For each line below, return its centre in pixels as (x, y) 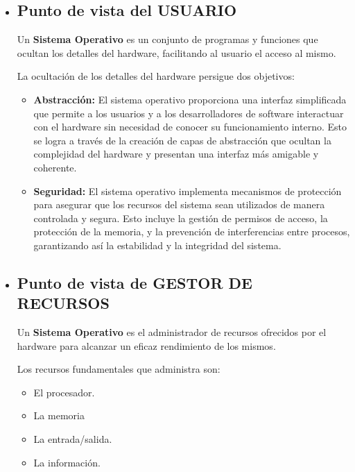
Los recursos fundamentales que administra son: (119, 369)
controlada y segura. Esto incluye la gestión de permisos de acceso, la (181, 218)
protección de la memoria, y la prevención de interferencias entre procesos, (192, 231)
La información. (67, 462)
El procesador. (64, 392)
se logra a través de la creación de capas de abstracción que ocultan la (182, 140)
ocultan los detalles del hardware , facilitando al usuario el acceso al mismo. (176, 52)
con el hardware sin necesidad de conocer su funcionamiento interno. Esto (190, 127)
